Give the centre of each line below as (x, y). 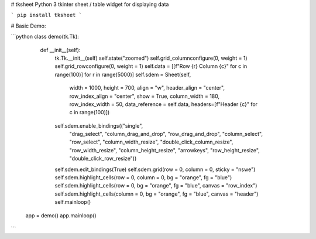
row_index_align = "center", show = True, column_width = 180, (145, 96)
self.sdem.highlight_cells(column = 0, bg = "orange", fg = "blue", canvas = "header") (157, 194)
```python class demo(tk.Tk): (45, 37)
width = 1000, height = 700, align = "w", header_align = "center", (147, 88)
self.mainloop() (73, 202)
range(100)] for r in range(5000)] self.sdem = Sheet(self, (123, 74)
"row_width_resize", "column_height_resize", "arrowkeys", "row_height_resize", (164, 150)
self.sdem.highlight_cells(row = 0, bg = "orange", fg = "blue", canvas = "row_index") (156, 186)
